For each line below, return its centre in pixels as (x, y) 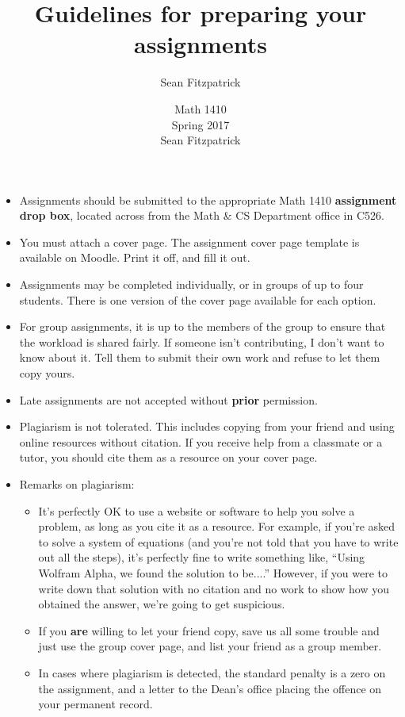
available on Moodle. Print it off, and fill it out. (135, 257)
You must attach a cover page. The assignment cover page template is (189, 242)
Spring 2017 (201, 124)
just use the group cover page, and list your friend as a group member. (210, 646)
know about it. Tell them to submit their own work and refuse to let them (200, 357)
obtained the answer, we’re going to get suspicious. (162, 604)
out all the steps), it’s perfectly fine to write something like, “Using (202, 557)
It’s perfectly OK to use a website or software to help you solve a (197, 510)
